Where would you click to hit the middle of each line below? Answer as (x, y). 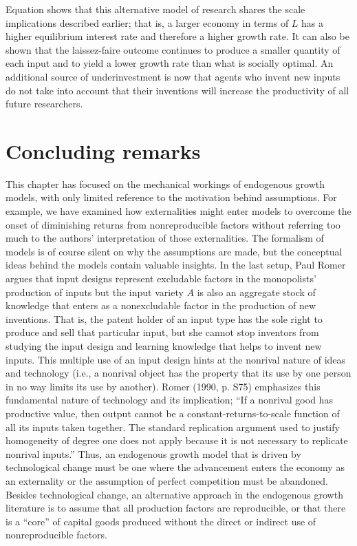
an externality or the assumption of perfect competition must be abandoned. (167, 480)
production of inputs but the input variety (95, 292)
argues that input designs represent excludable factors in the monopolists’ (161, 279)
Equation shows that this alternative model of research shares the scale (155, 9)
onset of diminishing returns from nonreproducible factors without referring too (173, 224)
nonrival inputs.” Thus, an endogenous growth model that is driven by (153, 453)
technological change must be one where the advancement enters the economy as (175, 467)
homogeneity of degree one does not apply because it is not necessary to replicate (177, 440)
